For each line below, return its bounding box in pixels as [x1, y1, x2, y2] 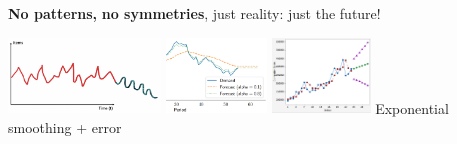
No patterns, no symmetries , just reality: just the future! [8, 3, 381, 23]
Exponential [375, 97, 449, 118]
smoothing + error [8, 116, 122, 137]
